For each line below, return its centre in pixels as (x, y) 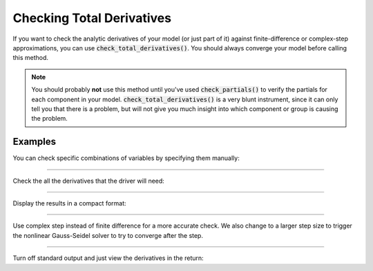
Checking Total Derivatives (92, 18)
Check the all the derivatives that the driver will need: (89, 181)
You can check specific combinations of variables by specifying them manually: (126, 158)
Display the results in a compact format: (70, 203)
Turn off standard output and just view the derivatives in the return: (108, 258)
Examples (35, 142)
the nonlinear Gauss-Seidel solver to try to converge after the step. (108, 235)
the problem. (50, 119)
